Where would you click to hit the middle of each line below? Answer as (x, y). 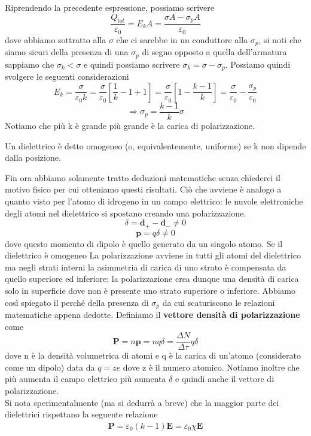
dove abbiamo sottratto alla (56, 39)
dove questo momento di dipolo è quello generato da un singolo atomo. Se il (144, 243)
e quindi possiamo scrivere (132, 64)
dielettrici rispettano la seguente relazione (81, 414)
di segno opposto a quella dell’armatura (214, 52)
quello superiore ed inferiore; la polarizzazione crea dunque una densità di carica (152, 279)
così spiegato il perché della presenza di (77, 302)
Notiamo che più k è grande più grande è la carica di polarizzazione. (130, 125)
